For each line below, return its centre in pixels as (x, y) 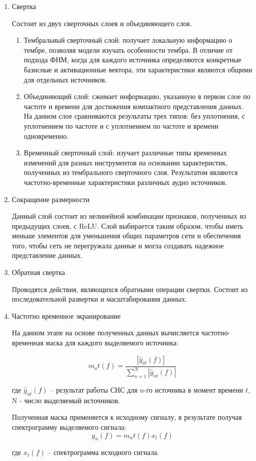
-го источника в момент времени (194, 390)
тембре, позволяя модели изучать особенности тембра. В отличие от (128, 50)
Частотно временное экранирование (66, 315)
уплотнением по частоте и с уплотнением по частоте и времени (121, 125)
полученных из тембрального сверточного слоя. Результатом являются (131, 172)
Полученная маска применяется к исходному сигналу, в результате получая (127, 417)
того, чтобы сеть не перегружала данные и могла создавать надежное (118, 245)
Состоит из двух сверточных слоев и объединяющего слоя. (102, 23)
